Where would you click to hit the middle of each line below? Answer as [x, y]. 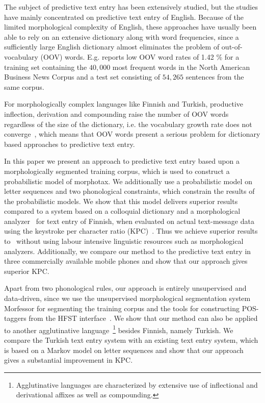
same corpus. [24, 86]
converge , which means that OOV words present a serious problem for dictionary [132, 134]
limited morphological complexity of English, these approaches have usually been [130, 27]
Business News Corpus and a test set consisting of [82, 77]
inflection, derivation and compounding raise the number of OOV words [116, 114]
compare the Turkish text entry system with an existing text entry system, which [131, 340]
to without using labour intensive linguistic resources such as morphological [124, 241]
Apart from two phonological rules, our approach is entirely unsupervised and [125, 288]
